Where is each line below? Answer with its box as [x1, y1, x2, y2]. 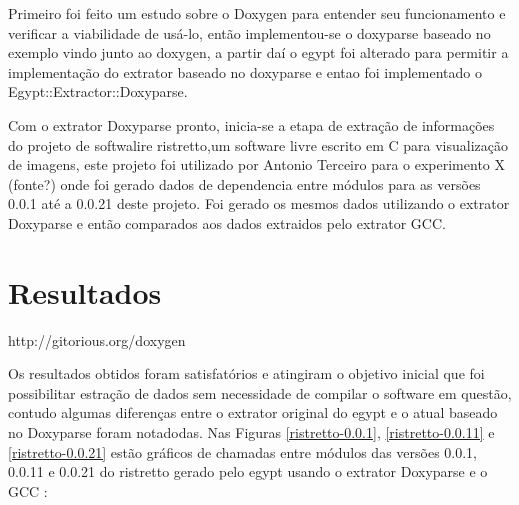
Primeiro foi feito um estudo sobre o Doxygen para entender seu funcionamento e [8, 3, 506, 23]
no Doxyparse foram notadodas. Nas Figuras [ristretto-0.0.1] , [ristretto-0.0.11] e [8, 422, 495, 443]
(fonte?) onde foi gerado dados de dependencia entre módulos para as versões [8, 173, 481, 194]
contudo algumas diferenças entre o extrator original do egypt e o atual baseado [8, 402, 498, 423]
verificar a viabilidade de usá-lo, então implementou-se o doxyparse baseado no [8, 22, 491, 43]
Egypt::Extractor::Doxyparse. [8, 81, 188, 102]
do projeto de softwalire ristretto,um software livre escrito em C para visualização [8, 134, 508, 155]
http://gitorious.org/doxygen [8, 329, 186, 350]
